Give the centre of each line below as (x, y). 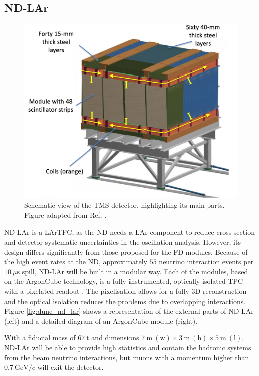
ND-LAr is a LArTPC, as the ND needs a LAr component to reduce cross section (129, 232)
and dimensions (115, 337)
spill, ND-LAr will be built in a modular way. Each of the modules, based (135, 271)
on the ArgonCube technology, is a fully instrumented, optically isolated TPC (124, 281)
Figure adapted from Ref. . (66, 215)
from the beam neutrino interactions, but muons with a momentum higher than (127, 357)
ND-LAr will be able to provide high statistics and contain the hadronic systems (128, 347)
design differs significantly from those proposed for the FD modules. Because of (126, 251)
